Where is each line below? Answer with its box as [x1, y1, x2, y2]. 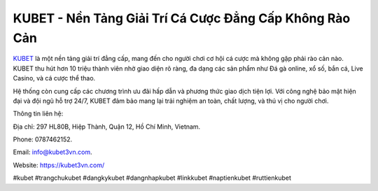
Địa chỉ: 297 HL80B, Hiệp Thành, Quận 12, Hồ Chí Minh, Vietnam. [13, 122, 201, 131]
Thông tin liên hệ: [13, 109, 64, 118]
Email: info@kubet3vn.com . [13, 148, 92, 157]
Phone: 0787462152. [13, 135, 73, 143]
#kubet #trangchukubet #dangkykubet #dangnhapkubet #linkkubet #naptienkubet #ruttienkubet [13, 174, 292, 182]
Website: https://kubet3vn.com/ [13, 161, 105, 169]
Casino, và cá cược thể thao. [13, 74, 96, 83]
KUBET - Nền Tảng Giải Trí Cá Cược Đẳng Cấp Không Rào [13, 10, 351, 26]
